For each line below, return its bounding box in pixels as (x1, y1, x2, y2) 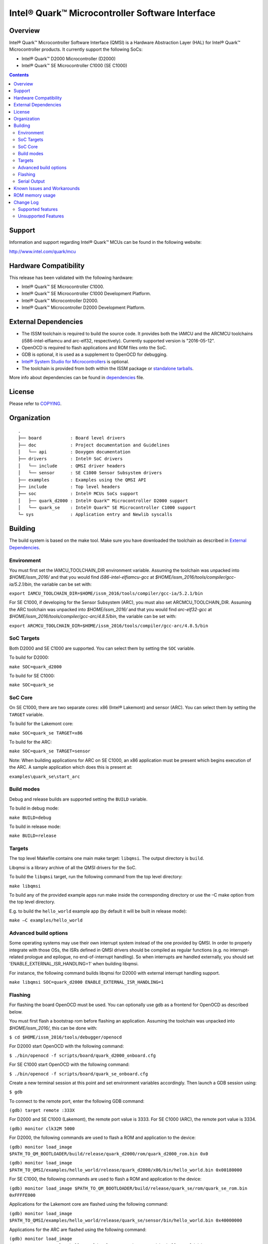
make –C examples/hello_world (9, 918, 83, 923)
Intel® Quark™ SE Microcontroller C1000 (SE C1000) (21, 63, 128, 69)
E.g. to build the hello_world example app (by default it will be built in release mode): (9, 908, 187, 914)
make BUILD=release (9, 833, 57, 838)
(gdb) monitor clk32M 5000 (9, 1126, 75, 1132)
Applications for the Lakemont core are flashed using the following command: (9, 1201, 168, 1207)
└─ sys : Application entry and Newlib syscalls (18, 512, 173, 518)
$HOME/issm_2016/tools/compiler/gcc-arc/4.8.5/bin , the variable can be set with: (9, 614, 177, 620)
